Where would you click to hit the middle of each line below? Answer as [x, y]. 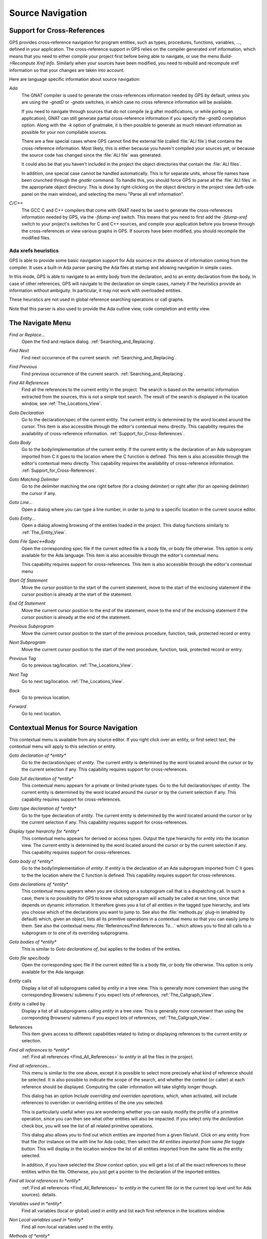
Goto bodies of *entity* [33, 942]
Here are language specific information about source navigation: [75, 79]
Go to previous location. [46, 697]
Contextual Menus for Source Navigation [73, 728]
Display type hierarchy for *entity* [44, 831]
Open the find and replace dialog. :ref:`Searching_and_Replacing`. [89, 341]
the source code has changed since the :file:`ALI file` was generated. [92, 155]
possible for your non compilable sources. [64, 132]
